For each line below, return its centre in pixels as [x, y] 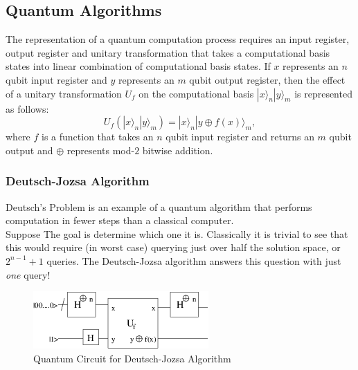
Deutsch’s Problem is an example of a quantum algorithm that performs [159, 206]
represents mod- [101, 150]
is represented [323, 93]
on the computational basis [196, 93]
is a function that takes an [98, 137]
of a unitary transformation [64, 93]
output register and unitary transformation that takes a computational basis [168, 52]
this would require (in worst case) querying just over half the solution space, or [173, 247]
